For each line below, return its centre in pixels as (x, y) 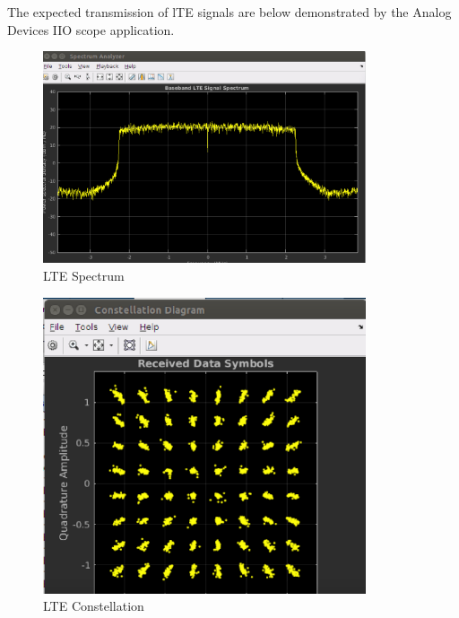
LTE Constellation (94, 606)
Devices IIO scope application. (91, 29)
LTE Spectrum (84, 275)
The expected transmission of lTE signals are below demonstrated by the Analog (229, 12)
